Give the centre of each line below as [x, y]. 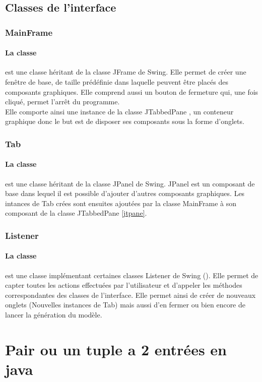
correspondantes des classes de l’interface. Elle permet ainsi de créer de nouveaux [130, 295]
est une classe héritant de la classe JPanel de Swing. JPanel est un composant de [130, 183]
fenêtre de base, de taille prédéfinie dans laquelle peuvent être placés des [117, 82]
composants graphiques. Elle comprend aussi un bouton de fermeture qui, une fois [132, 91]
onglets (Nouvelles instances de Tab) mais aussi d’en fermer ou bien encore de [125, 305]
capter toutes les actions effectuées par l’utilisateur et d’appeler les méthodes [124, 285]
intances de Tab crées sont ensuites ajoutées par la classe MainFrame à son [121, 203]
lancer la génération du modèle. [54, 315]
